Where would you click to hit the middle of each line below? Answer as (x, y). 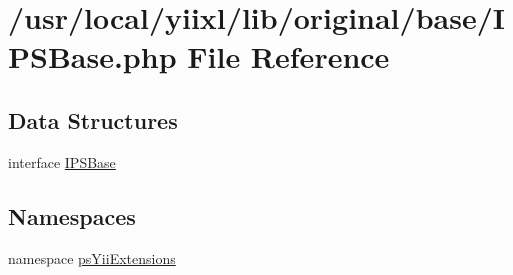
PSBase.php (92, 56)
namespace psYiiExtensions (92, 257)
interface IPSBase (62, 161)
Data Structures (93, 119)
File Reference (288, 56)
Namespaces (72, 215)
